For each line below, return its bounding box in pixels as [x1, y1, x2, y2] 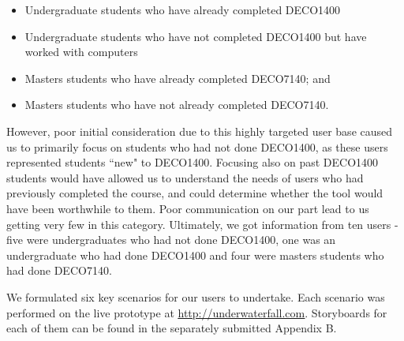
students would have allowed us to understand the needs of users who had [6, 169, 364, 185]
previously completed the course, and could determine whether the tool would [6, 185, 383, 201]
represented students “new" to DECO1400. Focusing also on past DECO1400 [6, 154, 379, 170]
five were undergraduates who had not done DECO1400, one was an [6, 231, 336, 248]
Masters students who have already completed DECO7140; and [24, 69, 331, 86]
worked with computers [24, 43, 138, 60]
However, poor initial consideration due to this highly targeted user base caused [6, 122, 393, 139]
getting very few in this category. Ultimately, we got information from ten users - [6, 215, 398, 232]
